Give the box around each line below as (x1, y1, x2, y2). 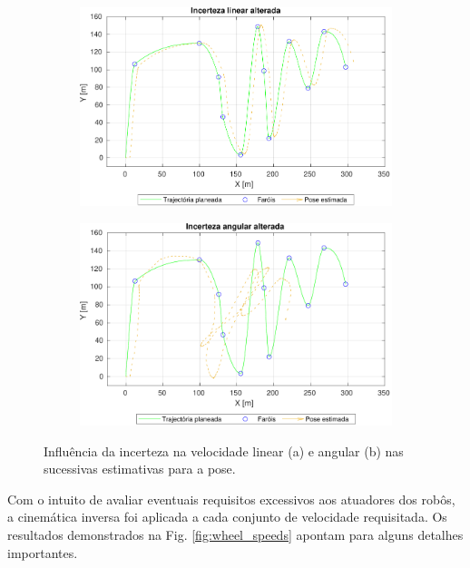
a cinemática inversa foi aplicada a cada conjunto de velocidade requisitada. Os (7, 507, 447, 526)
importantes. (7, 543, 78, 562)
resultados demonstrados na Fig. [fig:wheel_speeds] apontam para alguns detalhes (7, 524, 464, 544)
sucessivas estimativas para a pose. (44, 459, 236, 478)
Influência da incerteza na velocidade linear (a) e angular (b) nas (44, 441, 404, 460)
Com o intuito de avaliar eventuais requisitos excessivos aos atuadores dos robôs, (7, 489, 455, 508)
